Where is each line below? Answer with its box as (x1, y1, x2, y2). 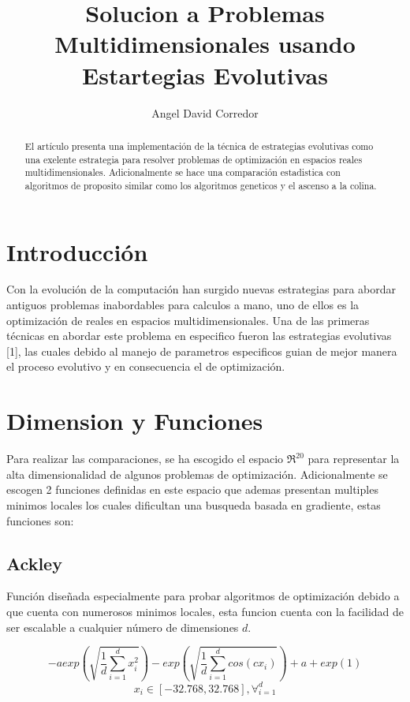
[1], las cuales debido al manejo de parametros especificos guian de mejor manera (6, 342, 397, 359)
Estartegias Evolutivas (82, 58, 328, 91)
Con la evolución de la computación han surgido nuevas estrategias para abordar (6, 281, 397, 297)
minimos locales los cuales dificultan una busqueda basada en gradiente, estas (6, 496, 381, 513)
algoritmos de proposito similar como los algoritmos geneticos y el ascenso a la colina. (24, 178, 377, 192)
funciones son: (6, 512, 74, 528)
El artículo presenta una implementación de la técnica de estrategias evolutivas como (24, 139, 374, 152)
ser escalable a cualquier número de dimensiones (6, 618, 239, 635)
